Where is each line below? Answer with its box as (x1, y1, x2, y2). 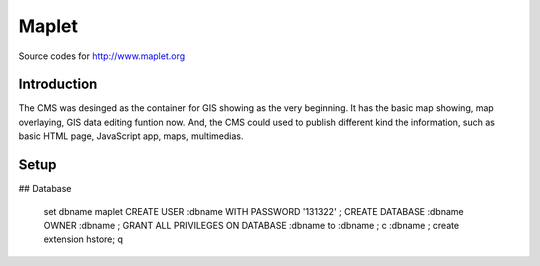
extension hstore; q (43, 233, 124, 245)
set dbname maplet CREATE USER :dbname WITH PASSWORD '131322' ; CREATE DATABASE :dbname (43, 205, 464, 217)
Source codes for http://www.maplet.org (18, 50, 186, 62)
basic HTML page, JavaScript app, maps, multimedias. (18, 130, 244, 142)
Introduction (18, 76, 98, 93)
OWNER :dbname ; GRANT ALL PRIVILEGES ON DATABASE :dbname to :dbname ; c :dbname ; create (43, 219, 460, 231)
